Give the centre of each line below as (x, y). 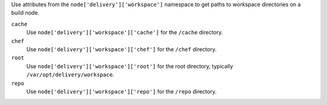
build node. (25, 13)
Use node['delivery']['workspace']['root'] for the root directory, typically (130, 66)
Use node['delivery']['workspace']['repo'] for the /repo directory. (121, 91)
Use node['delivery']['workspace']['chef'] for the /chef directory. (121, 49)
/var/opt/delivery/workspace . (70, 75)
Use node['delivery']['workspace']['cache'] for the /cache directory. (125, 33)
